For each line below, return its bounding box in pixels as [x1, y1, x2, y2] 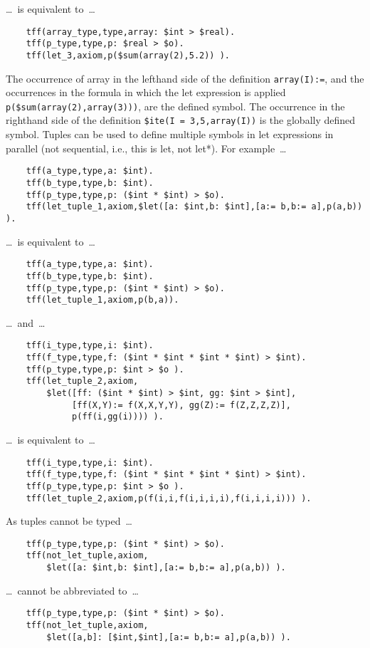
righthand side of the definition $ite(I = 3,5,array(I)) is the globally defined [6, 113, 356, 127]
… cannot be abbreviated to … [6, 582, 139, 597]
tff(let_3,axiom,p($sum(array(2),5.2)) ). [26, 50, 230, 61]
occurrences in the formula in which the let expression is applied [6, 85, 286, 100]
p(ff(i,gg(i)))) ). [72, 412, 164, 422]
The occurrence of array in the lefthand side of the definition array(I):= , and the [6, 70, 364, 85]
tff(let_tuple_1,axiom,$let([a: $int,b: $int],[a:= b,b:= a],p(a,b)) [26, 202, 363, 212]
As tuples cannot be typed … [6, 513, 132, 528]
